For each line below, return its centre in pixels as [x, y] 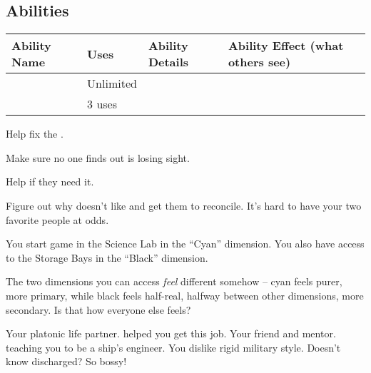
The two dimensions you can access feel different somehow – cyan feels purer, [174, 281]
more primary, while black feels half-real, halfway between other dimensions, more [185, 295]
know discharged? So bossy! [66, 361]
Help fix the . [35, 134]
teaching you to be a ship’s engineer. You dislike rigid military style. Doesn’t [173, 347]
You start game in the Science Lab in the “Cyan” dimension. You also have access [185, 244]
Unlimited [112, 83]
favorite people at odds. [57, 219]
